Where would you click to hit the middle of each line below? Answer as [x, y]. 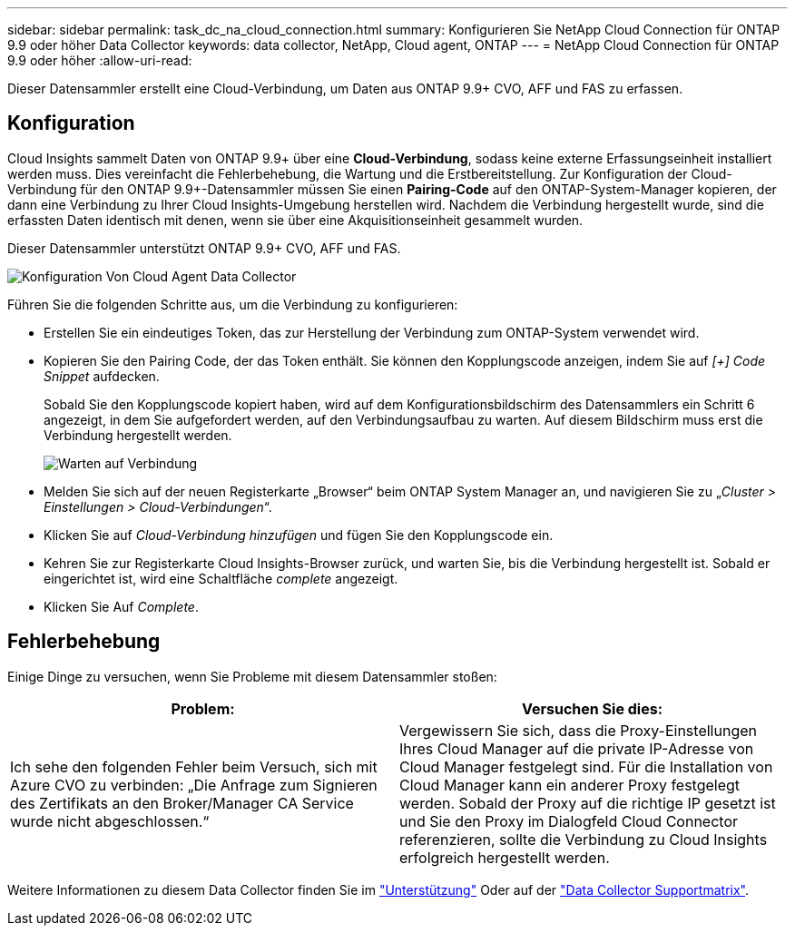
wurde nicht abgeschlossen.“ [110, 821]
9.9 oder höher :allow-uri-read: [100, 60]
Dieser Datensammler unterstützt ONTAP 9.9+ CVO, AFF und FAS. [204, 248]
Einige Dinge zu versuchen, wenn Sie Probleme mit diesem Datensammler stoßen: [252, 676]
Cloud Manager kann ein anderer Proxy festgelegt [570, 785]
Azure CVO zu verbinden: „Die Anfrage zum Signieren [194, 785]
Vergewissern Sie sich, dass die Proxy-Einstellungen [578, 730]
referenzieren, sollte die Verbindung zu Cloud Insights [584, 839]
